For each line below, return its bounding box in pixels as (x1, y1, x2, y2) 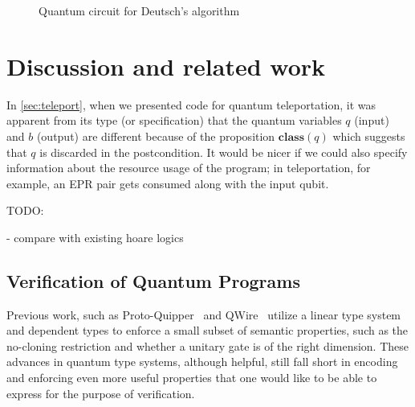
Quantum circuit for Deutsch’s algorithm (39, 2, 240, 18)
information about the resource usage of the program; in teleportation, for (6, 159, 371, 176)
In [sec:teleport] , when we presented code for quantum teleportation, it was (6, 96, 376, 113)
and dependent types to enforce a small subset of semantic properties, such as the (6, 322, 409, 339)
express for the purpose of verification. (6, 384, 195, 401)
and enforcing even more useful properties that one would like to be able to (6, 369, 377, 386)
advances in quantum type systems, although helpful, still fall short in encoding (6, 353, 398, 370)
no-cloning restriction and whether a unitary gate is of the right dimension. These (6, 337, 409, 354)
